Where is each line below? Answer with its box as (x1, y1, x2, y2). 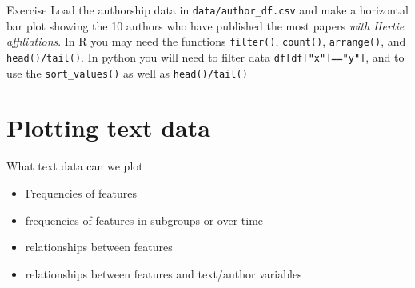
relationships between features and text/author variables (25, 265, 302, 282)
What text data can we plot (6, 158, 143, 174)
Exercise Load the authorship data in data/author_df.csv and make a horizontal (6, 2, 409, 18)
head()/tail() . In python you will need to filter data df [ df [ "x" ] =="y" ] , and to (6, 48, 405, 65)
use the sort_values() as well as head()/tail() (6, 64, 248, 81)
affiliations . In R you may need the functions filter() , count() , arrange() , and (6, 33, 406, 50)
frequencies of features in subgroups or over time (25, 211, 264, 228)
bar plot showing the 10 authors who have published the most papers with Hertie (6, 17, 405, 34)
